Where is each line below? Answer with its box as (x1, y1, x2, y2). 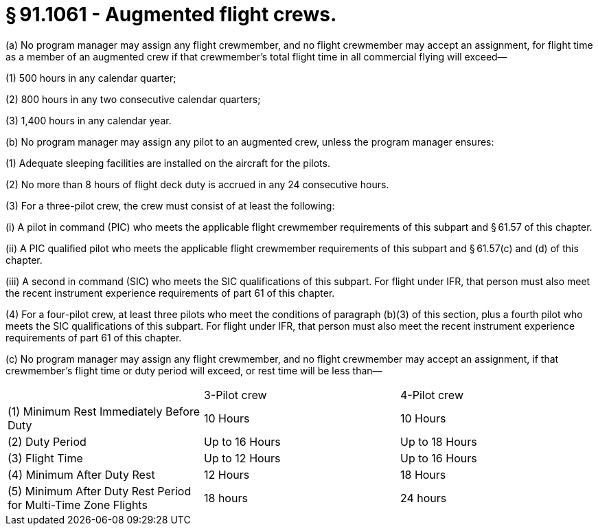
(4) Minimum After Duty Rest (8, 467, 155, 482)
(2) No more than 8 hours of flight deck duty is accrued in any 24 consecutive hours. (5, 178, 389, 190)
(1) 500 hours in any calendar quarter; (5, 71, 176, 84)
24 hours (400, 490, 447, 505)
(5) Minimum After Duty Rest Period (8, 484, 192, 498)
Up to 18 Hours (400, 434, 477, 449)
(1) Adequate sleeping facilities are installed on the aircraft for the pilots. (5, 157, 330, 169)
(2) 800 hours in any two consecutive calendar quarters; (5, 93, 261, 105)
